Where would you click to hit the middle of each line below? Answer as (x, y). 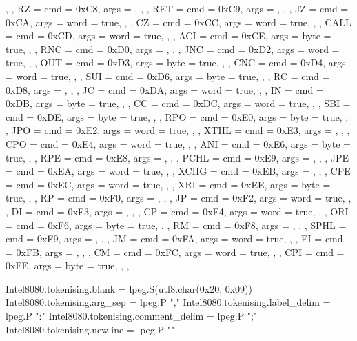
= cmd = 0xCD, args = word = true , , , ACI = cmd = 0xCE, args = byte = (169, 36)
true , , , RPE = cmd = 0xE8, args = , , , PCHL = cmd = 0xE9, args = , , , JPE (177, 157)
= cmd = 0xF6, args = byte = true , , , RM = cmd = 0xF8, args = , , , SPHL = (176, 225)
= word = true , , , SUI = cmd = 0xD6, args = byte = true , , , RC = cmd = (168, 76)
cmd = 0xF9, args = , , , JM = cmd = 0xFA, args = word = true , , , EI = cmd (174, 238)
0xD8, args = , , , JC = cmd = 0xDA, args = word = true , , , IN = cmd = (165, 89)
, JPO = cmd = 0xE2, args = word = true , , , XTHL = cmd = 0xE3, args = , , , (178, 130)
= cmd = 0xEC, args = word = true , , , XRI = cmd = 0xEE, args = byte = (168, 184)
